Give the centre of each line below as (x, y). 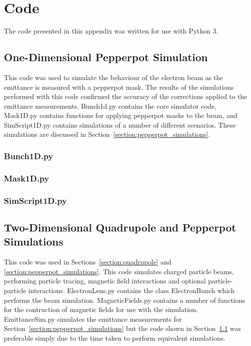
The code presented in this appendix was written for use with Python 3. (111, 31)
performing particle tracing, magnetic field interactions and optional (105, 281)
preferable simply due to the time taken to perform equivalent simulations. (115, 338)
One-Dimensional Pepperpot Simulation (106, 57)
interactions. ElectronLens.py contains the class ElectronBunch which (132, 290)
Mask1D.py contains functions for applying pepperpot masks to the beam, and (121, 115)
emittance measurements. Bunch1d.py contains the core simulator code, (110, 106)
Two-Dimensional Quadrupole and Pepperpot (120, 227)
